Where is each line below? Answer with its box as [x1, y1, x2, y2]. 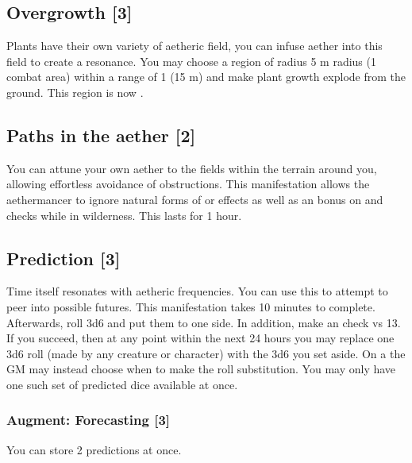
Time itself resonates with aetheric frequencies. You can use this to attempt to [6, 283, 388, 299]
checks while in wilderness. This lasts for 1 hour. [6, 206, 242, 223]
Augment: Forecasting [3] [6, 410, 171, 430]
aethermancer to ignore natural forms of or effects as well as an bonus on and [6, 191, 383, 207]
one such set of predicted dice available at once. [6, 376, 238, 392]
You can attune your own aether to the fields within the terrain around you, [6, 160, 377, 176]
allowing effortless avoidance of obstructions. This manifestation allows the [6, 176, 370, 192]
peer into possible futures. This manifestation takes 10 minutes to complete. [6, 298, 375, 314]
